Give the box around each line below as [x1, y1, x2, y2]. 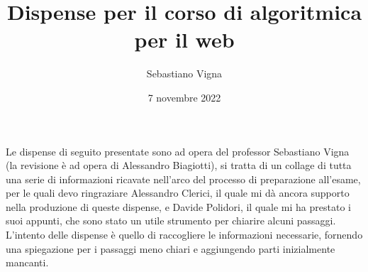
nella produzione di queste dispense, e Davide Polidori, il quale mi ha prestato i [6, 199, 351, 214]
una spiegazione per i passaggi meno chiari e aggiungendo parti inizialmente [6, 241, 335, 256]
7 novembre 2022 [147, 89, 221, 104]
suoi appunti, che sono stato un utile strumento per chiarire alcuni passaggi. [6, 213, 336, 228]
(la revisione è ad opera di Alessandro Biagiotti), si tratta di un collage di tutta [6, 158, 352, 173]
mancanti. [6, 255, 49, 270]
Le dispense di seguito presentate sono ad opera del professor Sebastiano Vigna [6, 143, 350, 158]
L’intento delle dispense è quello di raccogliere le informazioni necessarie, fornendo [6, 227, 363, 242]
